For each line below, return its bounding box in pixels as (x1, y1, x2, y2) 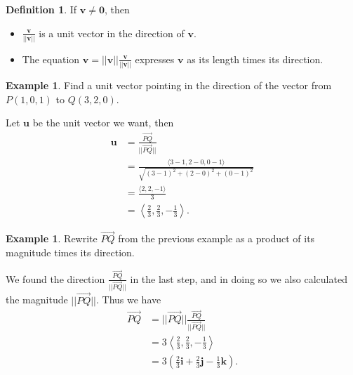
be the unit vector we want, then (32, 115, 174, 130)
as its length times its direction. (187, 51, 324, 66)
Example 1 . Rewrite (6, 231, 98, 246)
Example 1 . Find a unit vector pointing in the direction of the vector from (6, 78, 332, 93)
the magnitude (6, 292, 68, 307)
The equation (22, 51, 80, 66)
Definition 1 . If (6, 2, 77, 16)
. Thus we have (95, 292, 161, 307)
